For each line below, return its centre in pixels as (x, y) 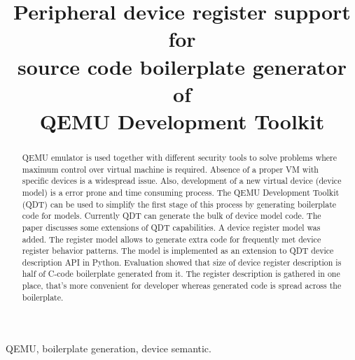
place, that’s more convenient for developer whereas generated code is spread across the (182, 286)
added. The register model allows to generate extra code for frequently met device (172, 239)
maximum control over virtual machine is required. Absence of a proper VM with (170, 169)
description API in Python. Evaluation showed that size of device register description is (182, 262)
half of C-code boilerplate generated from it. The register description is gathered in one (181, 274)
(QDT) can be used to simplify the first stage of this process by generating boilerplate (179, 204)
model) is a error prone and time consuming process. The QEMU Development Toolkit (181, 192)
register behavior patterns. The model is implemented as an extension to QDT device (178, 251)
